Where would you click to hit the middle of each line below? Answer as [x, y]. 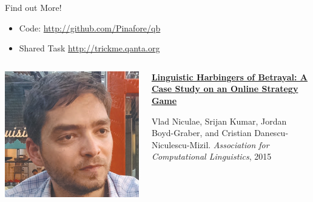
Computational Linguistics [200, 156]
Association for [241, 144]
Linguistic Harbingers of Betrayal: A [230, 77]
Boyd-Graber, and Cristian [201, 133]
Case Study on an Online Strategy [225, 89]
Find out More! [33, 7]
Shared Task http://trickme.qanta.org [89, 48]
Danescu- [271, 133]
